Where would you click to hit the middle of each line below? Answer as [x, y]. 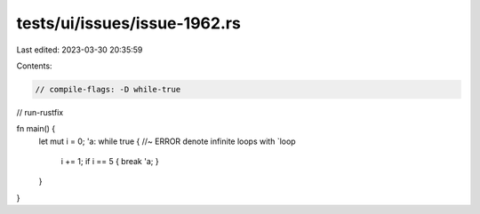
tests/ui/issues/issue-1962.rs [129, 23]
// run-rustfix [40, 112]
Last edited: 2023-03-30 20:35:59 [80, 50]
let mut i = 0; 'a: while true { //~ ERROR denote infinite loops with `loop [168, 141]
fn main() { [36, 129]
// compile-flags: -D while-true [108, 89]
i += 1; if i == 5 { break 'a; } [110, 162]
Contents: [34, 66]
